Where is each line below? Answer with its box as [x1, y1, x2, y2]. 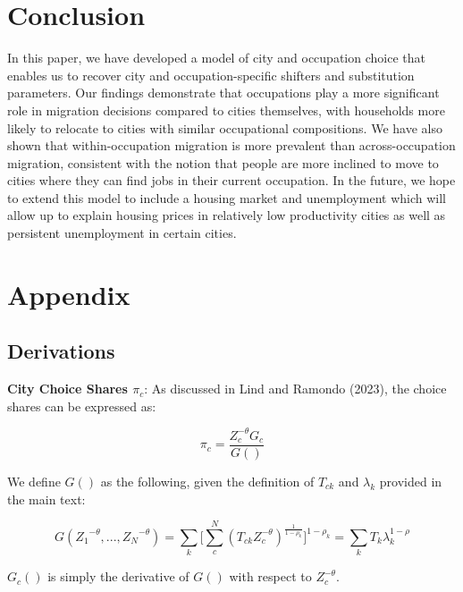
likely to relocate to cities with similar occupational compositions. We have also [7, 118, 442, 137]
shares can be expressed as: [7, 396, 156, 415]
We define [7, 471, 61, 490]
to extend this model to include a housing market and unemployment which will [7, 188, 446, 207]
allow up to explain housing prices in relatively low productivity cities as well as [7, 206, 446, 224]
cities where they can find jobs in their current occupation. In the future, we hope [7, 171, 456, 190]
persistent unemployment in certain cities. [7, 224, 237, 242]
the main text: [7, 489, 86, 508]
